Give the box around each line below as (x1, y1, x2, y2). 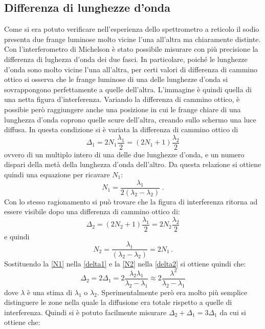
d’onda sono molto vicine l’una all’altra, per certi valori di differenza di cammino (4, 64, 257, 74)
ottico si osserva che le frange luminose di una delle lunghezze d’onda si (4, 74, 228, 85)
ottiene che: (4, 317, 40, 327)
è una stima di (27, 286, 73, 297)
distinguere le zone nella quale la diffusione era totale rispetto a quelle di (4, 297, 232, 307)
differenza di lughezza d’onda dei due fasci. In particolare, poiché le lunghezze (4, 53, 248, 64)
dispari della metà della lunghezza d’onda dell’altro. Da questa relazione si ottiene (4, 159, 261, 170)
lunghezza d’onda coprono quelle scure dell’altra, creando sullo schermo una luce (4, 114, 256, 125)
